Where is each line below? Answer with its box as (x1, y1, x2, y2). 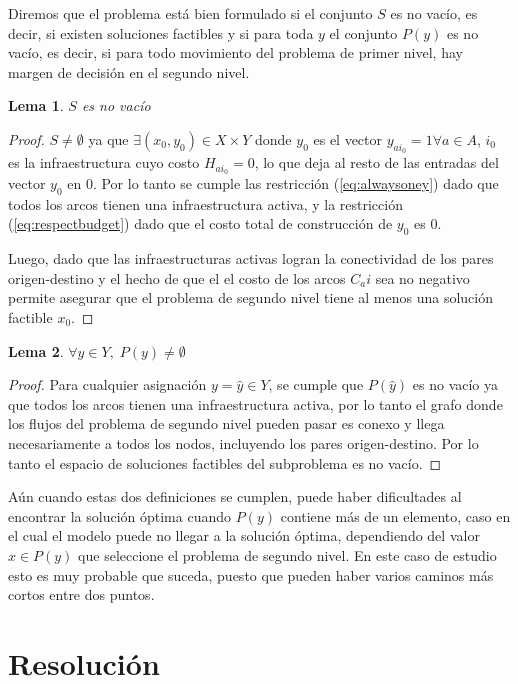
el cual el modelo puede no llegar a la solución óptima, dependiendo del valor (8, 525, 480, 546)
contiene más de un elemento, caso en (280, 505, 511, 526)
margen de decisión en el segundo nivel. (8, 61, 250, 82)
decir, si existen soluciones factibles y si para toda (8, 22, 314, 43)
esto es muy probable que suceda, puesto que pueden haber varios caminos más (8, 564, 494, 585)
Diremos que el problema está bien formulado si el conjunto (8, 3, 373, 23)
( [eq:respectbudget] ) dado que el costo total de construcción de (8, 213, 393, 234)
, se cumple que (268, 374, 364, 395)
